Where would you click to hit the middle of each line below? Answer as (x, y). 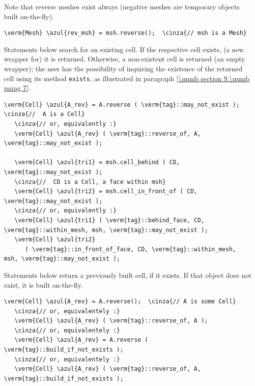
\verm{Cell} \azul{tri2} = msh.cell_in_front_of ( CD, (106, 192)
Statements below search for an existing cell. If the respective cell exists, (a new (124, 49)
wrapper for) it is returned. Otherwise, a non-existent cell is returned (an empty (125, 59)
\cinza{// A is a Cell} (44, 114)
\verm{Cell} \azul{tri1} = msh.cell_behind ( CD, (97, 163)
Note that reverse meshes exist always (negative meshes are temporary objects (122, 6)
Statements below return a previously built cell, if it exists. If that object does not (128, 275)
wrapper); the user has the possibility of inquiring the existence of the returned (123, 68)
